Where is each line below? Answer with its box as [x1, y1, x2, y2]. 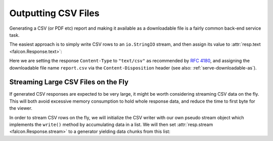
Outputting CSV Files [9, 8, 100, 19]
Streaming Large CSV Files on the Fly [9, 78, 129, 87]
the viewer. [9, 105, 32, 111]
